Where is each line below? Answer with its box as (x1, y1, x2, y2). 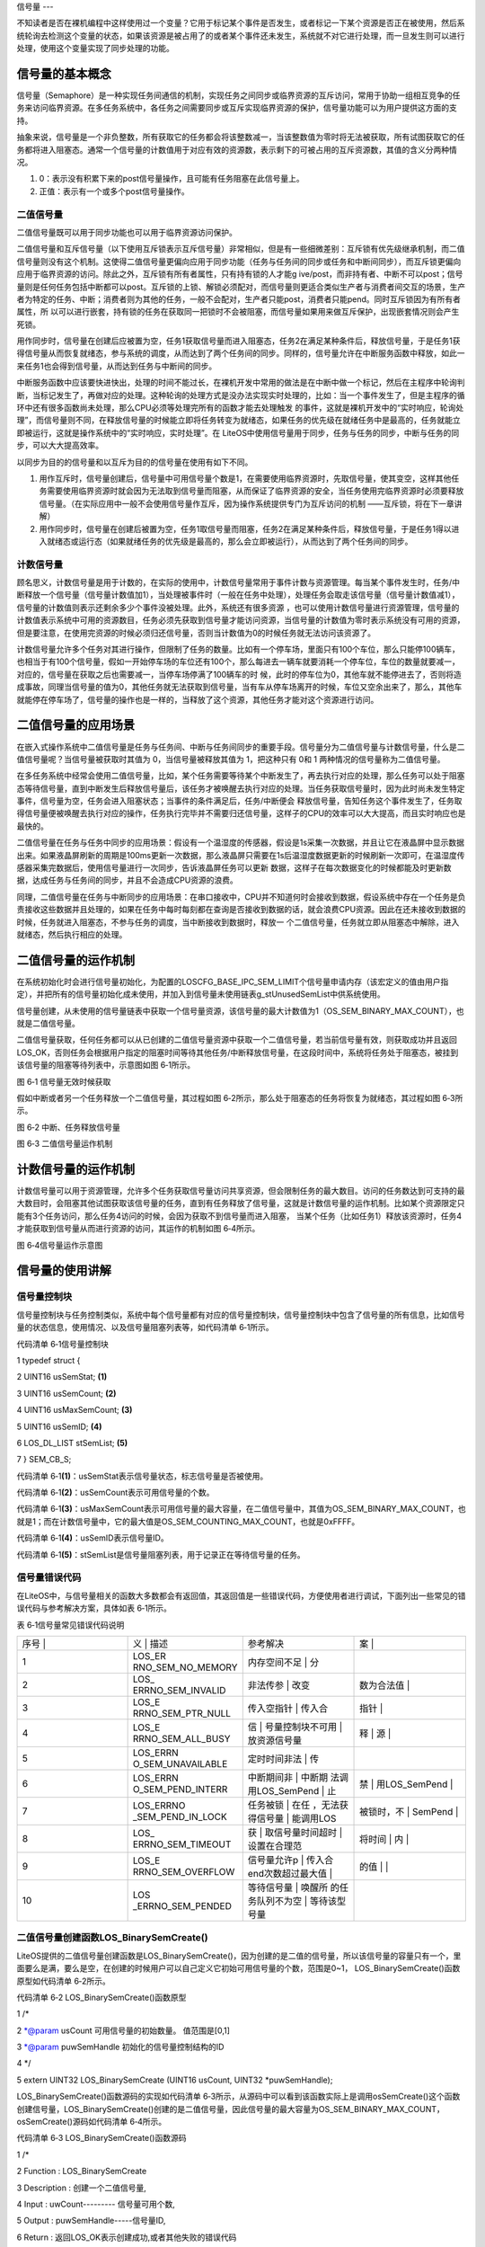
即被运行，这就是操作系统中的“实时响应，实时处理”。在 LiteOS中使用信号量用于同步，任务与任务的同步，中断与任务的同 (16, 427, 460, 438)
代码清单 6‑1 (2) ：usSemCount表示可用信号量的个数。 (16, 1488, 215, 1498)
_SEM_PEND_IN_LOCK (132, 1810, 228, 1823)
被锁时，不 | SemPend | (359, 1805, 459, 1817)
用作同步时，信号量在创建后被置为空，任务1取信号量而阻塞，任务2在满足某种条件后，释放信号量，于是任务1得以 (39, 523, 452, 534)
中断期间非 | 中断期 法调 (247, 1771, 349, 1783)
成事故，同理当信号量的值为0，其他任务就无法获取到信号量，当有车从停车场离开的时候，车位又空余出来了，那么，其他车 (16, 681, 463, 692)
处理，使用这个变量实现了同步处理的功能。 (16, 43, 174, 54)
